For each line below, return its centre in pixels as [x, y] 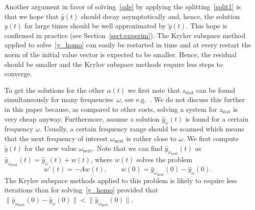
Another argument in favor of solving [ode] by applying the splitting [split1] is [123, 6]
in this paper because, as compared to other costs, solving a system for [111, 109]
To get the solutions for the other [55, 90]
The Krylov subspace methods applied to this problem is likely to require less [121, 180]
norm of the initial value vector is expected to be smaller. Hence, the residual [121, 54]
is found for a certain [217, 118]
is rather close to [151, 138]
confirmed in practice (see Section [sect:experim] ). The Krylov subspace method [125, 35]
